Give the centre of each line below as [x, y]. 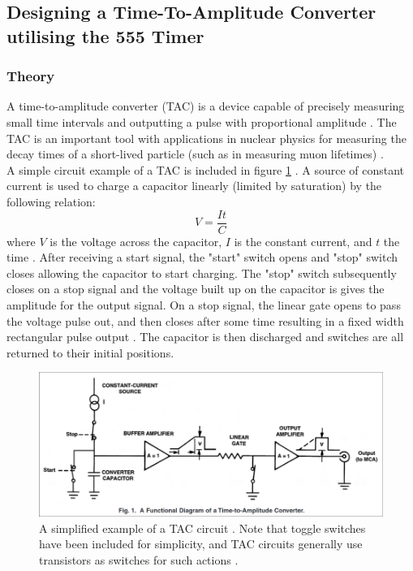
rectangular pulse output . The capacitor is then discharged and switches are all [205, 337]
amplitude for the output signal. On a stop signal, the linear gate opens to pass [204, 304]
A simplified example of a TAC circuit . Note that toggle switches [202, 528]
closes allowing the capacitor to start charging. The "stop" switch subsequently [202, 273]
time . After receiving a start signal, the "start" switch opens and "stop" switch [202, 257]
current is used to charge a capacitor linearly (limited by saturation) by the [194, 186]
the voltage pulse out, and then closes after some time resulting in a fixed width [205, 320]
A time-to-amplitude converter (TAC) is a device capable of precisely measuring [206, 106]
